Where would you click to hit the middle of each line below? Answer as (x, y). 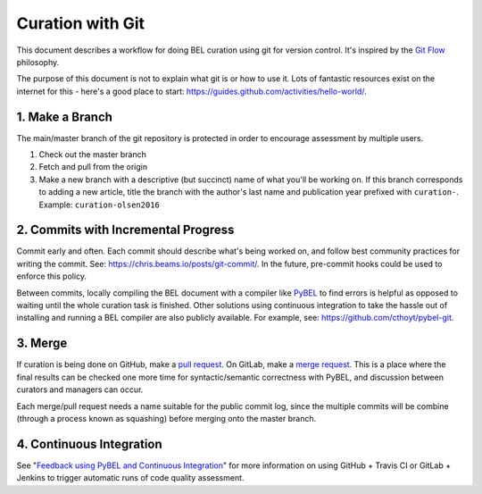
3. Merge (42, 343)
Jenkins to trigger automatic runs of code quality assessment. (130, 478)
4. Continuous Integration (89, 444)
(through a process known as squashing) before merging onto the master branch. (166, 418)
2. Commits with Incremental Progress (125, 230)
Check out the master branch (93, 155)
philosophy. (38, 62)
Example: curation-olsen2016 (99, 205)
